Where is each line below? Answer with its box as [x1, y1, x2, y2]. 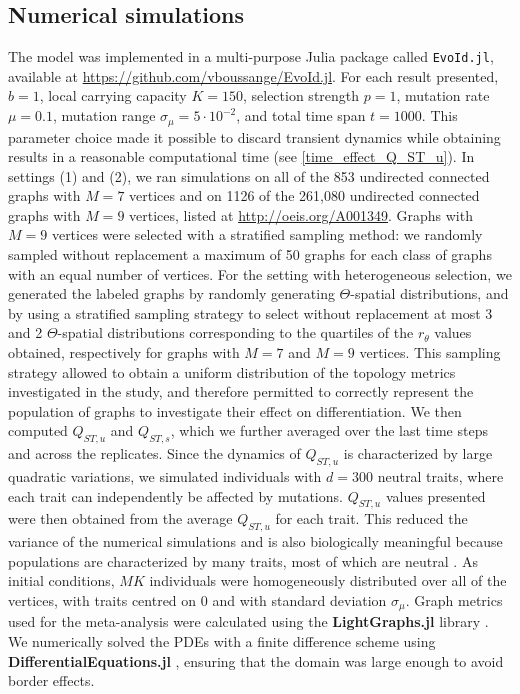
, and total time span [236, 105, 366, 126]
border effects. [8, 670, 95, 691]
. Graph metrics [405, 589, 503, 610]
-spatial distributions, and [350, 283, 509, 304]
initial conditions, [8, 570, 115, 591]
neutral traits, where [377, 466, 504, 486]
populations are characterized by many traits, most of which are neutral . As [8, 550, 478, 571]
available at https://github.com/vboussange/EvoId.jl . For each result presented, [8, 65, 499, 86]
